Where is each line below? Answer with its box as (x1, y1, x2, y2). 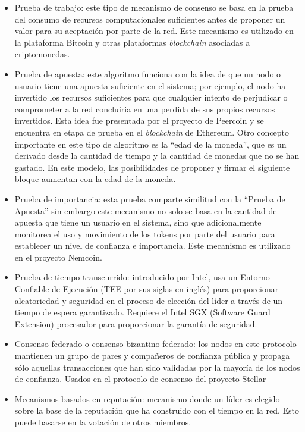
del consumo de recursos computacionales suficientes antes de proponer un (14, 12, 285, 25)
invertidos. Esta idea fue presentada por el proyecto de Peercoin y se (14, 114, 264, 127)
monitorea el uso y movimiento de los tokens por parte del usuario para (14, 227, 275, 240)
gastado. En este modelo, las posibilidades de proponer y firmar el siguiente (14, 161, 290, 173)
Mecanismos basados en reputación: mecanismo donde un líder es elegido (14, 392, 280, 405)
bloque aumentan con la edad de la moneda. (14, 173, 176, 185)
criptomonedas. (14, 48, 70, 60)
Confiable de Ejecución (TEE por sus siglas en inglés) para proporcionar (14, 283, 279, 295)
